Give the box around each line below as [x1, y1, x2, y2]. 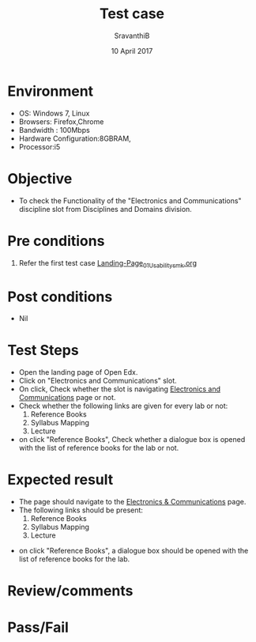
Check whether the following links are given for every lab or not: [18, 401, 228, 411]
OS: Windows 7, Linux [18, 108, 90, 118]
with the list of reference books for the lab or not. [18, 444, 179, 453]
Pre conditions [7, 232, 105, 250]
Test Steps [7, 342, 80, 360]
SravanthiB [114, 31, 150, 40]
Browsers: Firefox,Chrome [18, 116, 104, 127]
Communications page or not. [18, 393, 116, 402]
